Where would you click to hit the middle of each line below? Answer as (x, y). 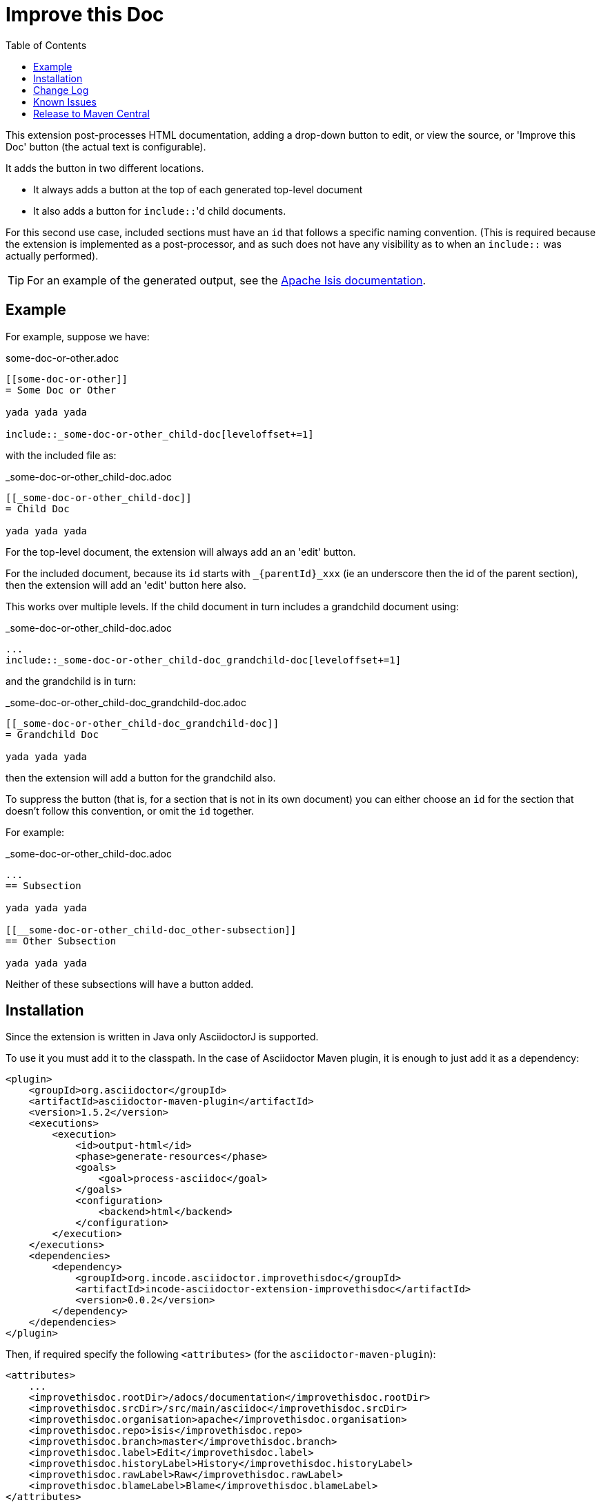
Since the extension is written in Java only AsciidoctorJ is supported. (162, 1037)
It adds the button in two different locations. (105, 168)
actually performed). (52, 255)
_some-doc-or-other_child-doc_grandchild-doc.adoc (126, 702)
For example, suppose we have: (78, 336)
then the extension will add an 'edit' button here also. (126, 585)
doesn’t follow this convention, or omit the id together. (130, 810)
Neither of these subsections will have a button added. (130, 984)
